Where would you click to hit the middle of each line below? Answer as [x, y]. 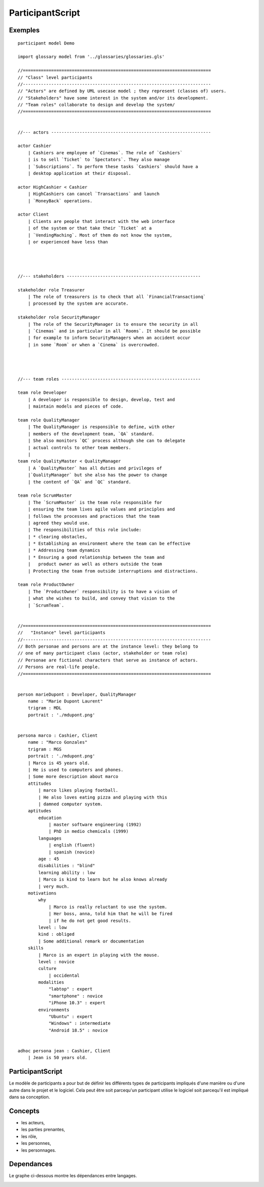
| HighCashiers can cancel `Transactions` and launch [94, 194]
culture [47, 969]
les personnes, [36, 1143]
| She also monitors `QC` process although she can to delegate [106, 441]
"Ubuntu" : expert [71, 1017]
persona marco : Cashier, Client [58, 736]
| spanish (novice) [72, 852]
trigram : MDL [45, 708]
